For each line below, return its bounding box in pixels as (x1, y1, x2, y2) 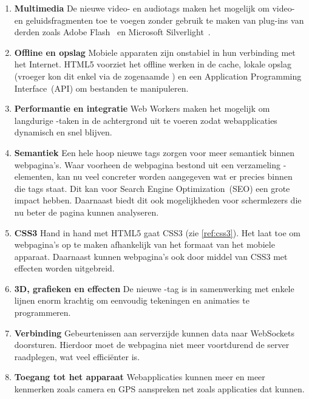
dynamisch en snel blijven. (14, 126, 112, 138)
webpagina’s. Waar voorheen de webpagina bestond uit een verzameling (14, 158, 280, 171)
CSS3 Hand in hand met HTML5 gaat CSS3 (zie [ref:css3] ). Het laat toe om (14, 226, 301, 239)
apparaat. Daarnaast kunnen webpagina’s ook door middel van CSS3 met (14, 250, 288, 262)
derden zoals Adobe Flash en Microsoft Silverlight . (14, 26, 211, 38)
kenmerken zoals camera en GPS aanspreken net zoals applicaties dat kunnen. (14, 383, 305, 395)
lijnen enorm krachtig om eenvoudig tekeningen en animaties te (14, 294, 250, 307)
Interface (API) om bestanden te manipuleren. (14, 81, 189, 94)
